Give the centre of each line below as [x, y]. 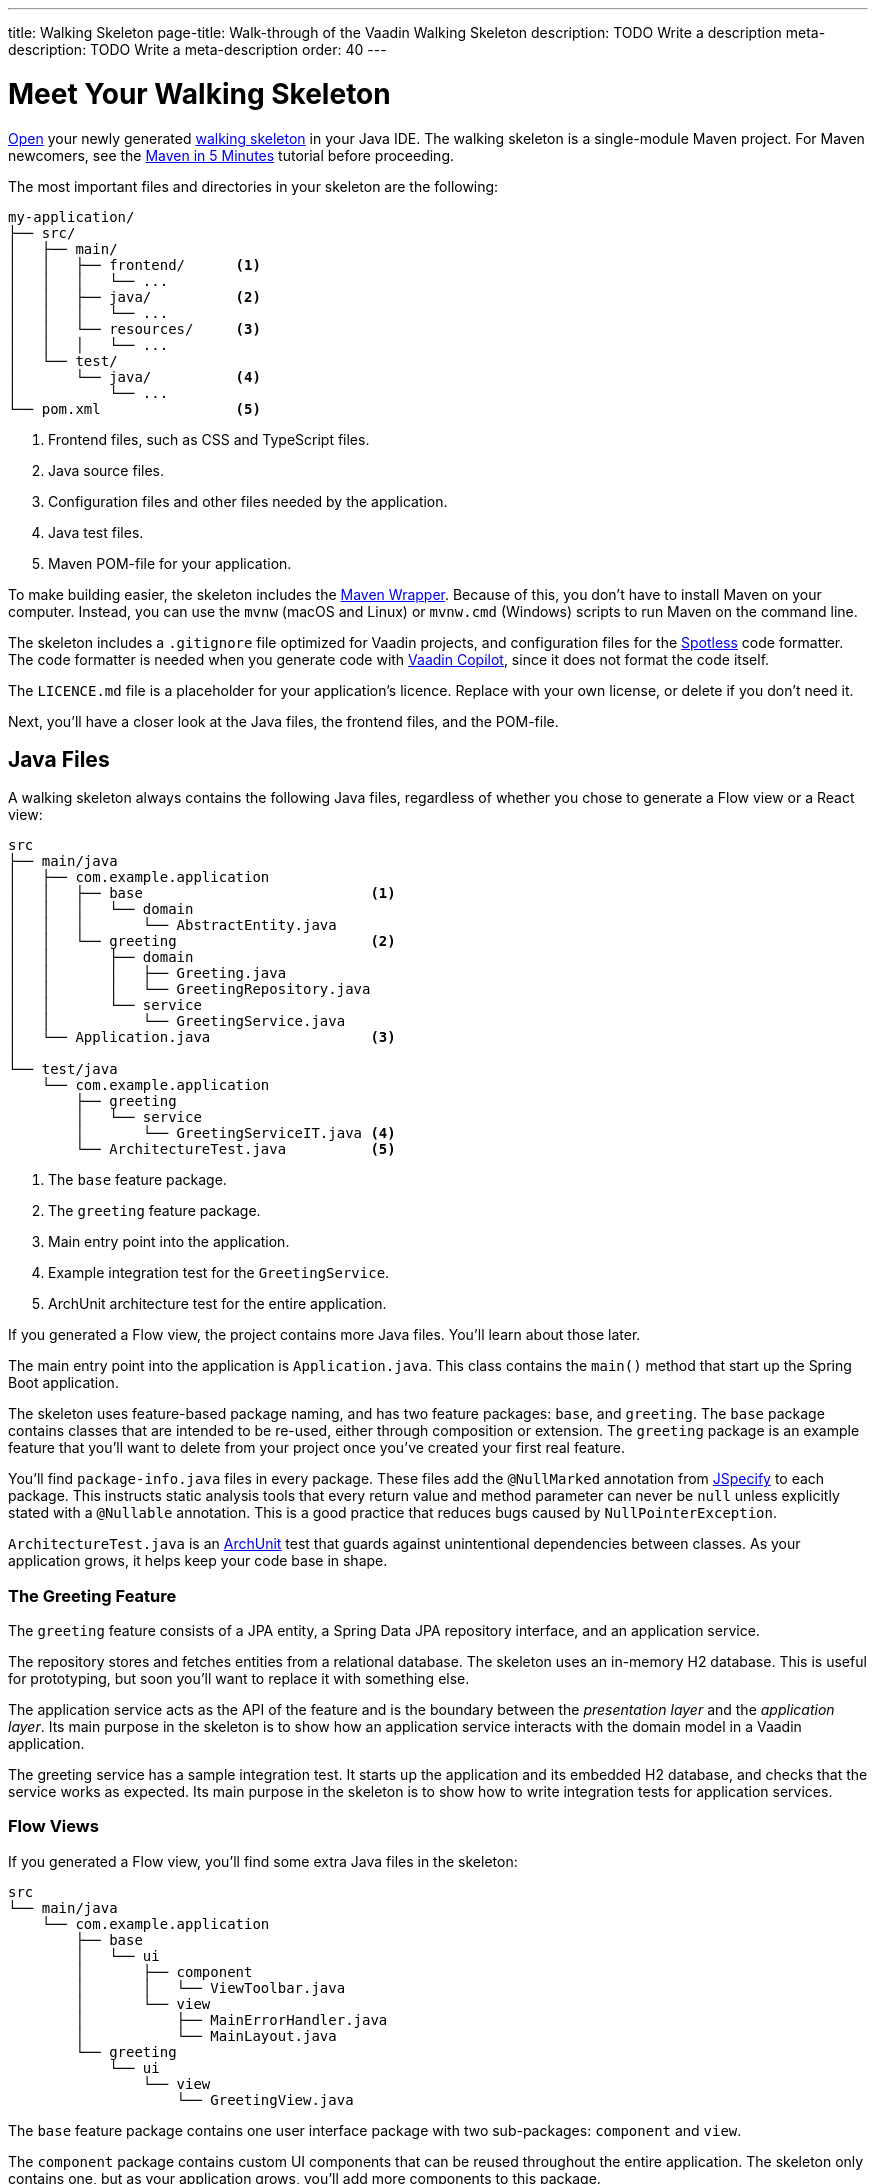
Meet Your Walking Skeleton [199, 93]
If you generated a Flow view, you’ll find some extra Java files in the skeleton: [263, 1861]
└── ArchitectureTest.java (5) [235, 1149]
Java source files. [106, 470]
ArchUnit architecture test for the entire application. [217, 1304]
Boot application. [63, 1383]
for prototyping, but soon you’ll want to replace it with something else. [239, 1679]
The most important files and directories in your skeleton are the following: [253, 186]
